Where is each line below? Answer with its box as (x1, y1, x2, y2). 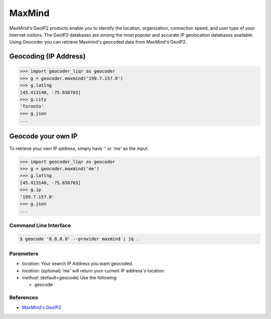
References (9, 294, 38, 301)
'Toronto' (20, 103, 44, 109)
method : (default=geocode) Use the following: (22, 274, 118, 280)
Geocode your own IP (9, 132, 78, 140)
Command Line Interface (9, 222, 71, 229)
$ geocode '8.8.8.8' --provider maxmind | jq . (20, 236, 139, 242)
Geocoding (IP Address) (9, 52, 86, 61)
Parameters (9, 250, 39, 257)
